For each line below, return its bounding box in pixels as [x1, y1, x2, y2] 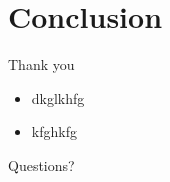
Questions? [8, 154, 75, 175]
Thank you [8, 54, 75, 75]
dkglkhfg [31, 87, 85, 108]
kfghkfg [31, 121, 77, 142]
